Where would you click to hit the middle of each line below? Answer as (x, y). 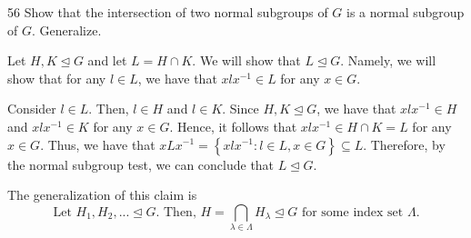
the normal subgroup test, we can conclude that (141, 164)
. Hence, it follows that (233, 126)
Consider (32, 109)
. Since (241, 109)
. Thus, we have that (98, 144)
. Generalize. (66, 30)
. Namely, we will (388, 60)
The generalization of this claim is (102, 195)
